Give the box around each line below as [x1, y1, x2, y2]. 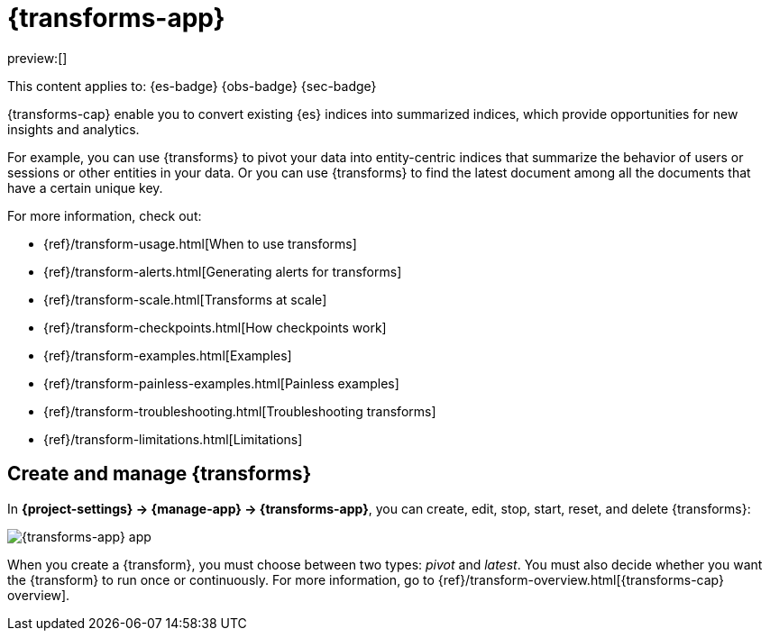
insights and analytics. [7, 121, 140, 137]
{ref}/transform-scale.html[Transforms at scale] [43, 291, 327, 307]
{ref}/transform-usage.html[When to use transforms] [43, 235, 357, 251]
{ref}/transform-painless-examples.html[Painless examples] [43, 375, 399, 391]
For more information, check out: [7, 207, 202, 223]
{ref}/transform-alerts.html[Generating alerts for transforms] [43, 263, 402, 279]
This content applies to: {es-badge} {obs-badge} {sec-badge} [7, 77, 377, 94]
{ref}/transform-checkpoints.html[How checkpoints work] [43, 319, 387, 335]
